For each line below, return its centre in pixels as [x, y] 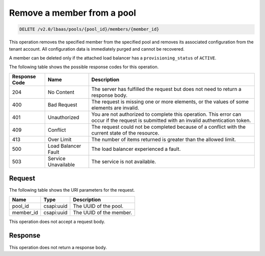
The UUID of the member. [103, 212]
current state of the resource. [125, 133]
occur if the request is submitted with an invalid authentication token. [171, 120]
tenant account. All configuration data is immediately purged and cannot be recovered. [97, 49]
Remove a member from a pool [73, 13]
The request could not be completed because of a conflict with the [169, 127]
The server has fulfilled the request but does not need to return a [166, 89]
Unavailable [61, 165]
